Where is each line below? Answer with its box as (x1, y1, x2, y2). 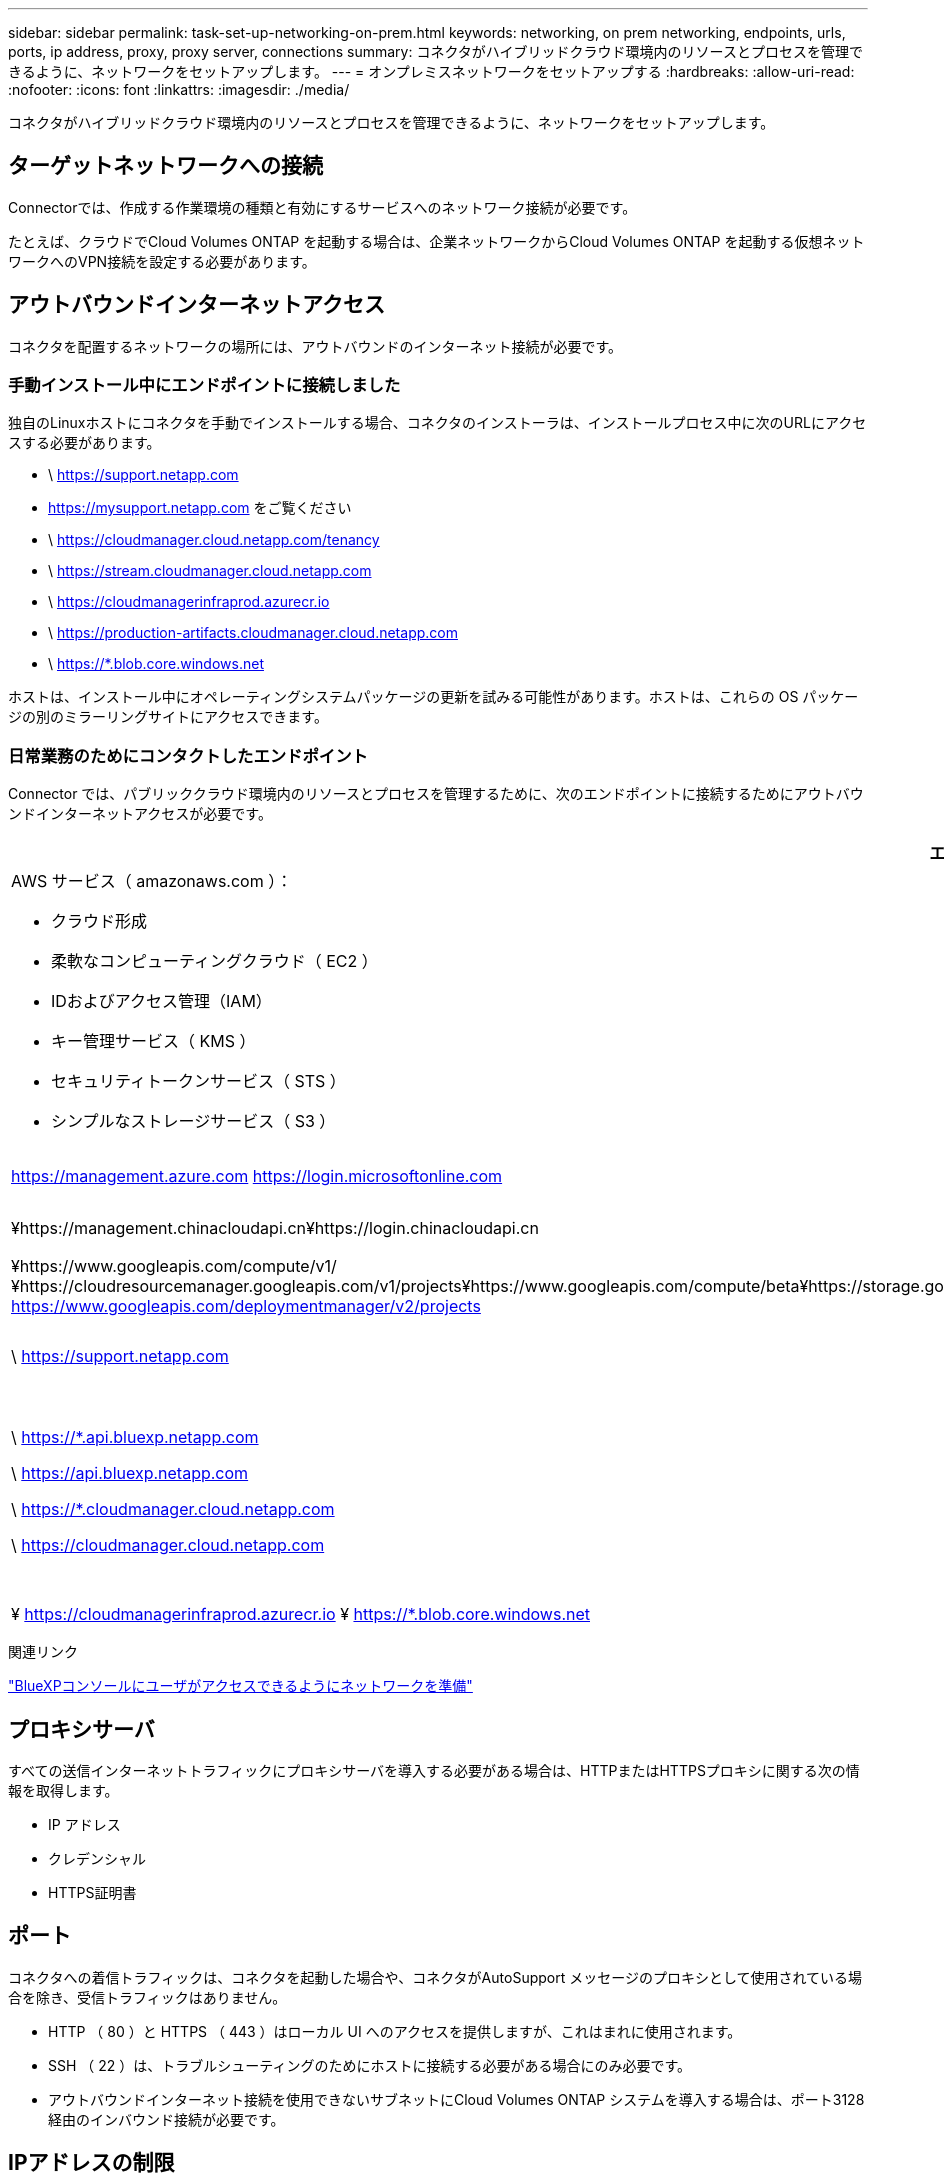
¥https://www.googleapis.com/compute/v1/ (11, 1256, 337, 1277)
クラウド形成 (51, 911, 148, 932)
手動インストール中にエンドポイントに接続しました (8, 375, 401, 396)
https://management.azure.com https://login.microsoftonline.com (11, 1166, 503, 1187)
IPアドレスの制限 (8, 2150, 175, 2176)
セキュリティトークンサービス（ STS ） (51, 1071, 346, 1092)
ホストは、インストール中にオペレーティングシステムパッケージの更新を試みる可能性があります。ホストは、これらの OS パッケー (8, 688, 859, 706)
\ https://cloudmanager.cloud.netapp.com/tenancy (48, 531, 380, 549)
